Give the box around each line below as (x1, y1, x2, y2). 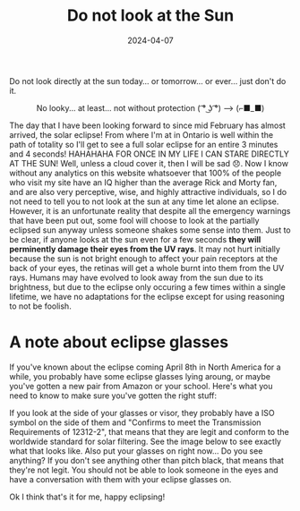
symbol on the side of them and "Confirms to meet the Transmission (9, 417, 261, 428)
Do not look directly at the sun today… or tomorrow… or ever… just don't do (9, 75, 287, 86)
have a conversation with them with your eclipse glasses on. (9, 473, 232, 484)
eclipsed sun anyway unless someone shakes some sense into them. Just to (9, 225, 291, 235)
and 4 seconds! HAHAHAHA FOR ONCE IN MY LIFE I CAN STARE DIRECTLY (9, 149, 289, 159)
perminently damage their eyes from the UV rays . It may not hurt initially (9, 243, 280, 254)
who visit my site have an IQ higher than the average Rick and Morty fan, (9, 176, 278, 188)
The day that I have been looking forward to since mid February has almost (9, 120, 287, 131)
